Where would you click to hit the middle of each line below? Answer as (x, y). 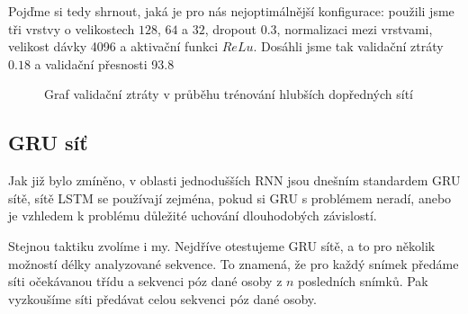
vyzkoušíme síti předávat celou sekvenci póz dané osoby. (162, 298)
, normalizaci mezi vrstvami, (355, 28)
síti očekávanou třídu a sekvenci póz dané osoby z (145, 281)
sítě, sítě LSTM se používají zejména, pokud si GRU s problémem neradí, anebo (230, 197)
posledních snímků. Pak (363, 281)
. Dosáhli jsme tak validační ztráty (348, 46)
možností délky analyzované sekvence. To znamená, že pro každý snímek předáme (234, 263)
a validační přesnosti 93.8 (104, 63)
